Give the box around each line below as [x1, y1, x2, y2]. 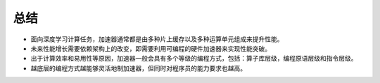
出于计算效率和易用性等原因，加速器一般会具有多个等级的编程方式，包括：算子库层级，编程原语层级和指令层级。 [30, 54, 357, 63]
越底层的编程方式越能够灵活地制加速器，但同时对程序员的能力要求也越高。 [30, 63, 246, 73]
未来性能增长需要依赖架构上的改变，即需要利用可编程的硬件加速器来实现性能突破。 [30, 44, 271, 52]
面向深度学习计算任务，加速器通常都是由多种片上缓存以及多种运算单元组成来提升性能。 [30, 35, 284, 43]
